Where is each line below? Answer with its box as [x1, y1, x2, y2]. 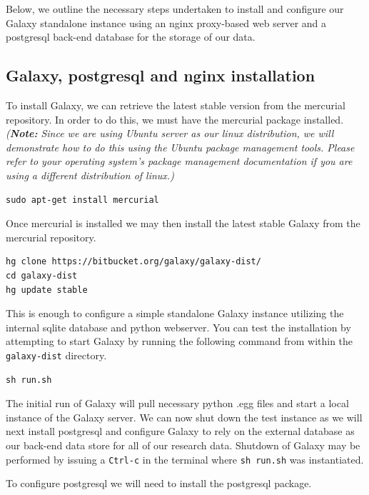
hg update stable [6, 284, 88, 295]
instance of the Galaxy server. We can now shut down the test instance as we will [6, 409, 363, 424]
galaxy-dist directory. [6, 347, 107, 362]
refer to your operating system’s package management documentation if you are [6, 154, 353, 169]
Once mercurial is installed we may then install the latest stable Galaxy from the [6, 216, 360, 231]
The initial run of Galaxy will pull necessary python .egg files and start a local [6, 396, 349, 411]
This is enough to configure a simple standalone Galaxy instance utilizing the [6, 306, 344, 321]
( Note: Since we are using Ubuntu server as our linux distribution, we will [6, 126, 334, 141]
